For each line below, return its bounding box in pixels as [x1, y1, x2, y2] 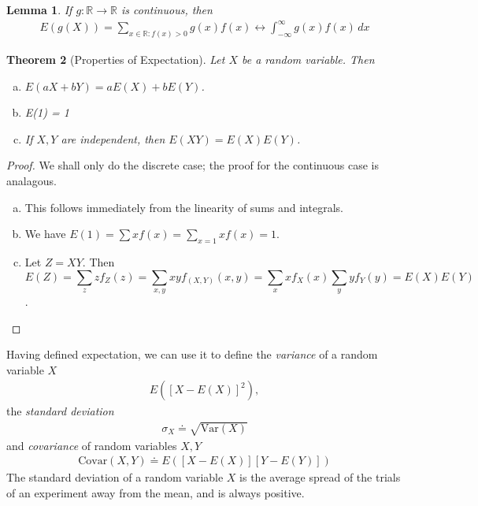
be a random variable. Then [241, 50, 375, 67]
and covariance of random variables [6, 437, 177, 453]
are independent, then [61, 130, 165, 147]
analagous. [6, 172, 57, 188]
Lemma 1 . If [6, 2, 72, 17]
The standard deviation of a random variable [6, 469, 224, 486]
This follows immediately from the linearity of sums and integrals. [24, 199, 343, 215]
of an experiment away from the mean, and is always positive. [6, 484, 305, 500]
